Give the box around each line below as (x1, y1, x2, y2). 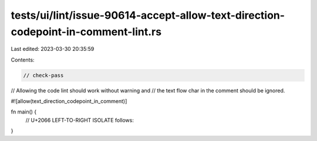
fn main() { (11, 108, 37, 115)
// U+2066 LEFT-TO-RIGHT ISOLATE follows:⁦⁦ (25, 116, 134, 123)
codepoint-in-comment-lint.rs (11, 25, 161, 38)
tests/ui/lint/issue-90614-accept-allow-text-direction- (11, 9, 285, 22)
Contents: (11, 56, 35, 63)
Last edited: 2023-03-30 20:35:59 (11, 46, 95, 53)
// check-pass (23, 72, 64, 78)
